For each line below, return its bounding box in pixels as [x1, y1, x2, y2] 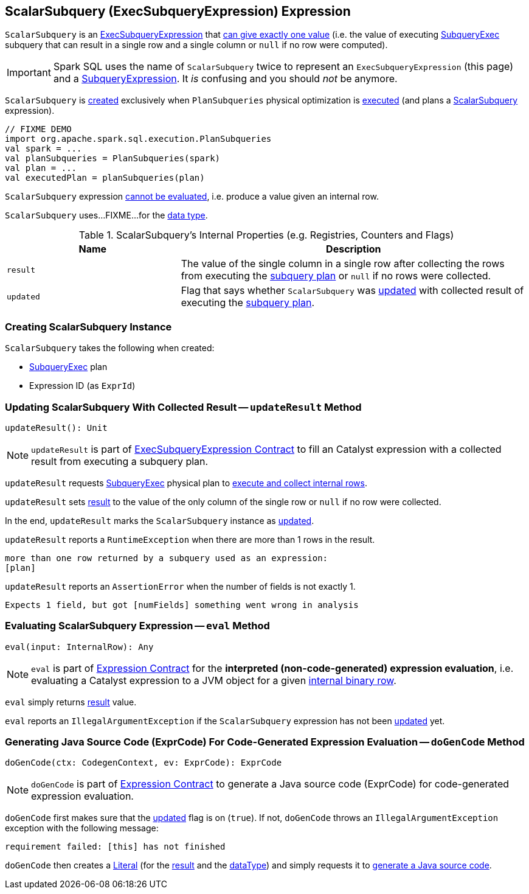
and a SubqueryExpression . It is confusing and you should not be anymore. [53, 72, 398, 85]
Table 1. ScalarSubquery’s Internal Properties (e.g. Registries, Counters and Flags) [78, 229, 454, 242]
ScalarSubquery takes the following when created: [5, 343, 215, 354]
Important [7, 66, 51, 79]
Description [326, 243, 381, 256]
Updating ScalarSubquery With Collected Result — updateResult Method [5, 400, 362, 413]
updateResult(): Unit [5, 422, 108, 433]
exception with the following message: [5, 823, 159, 834]
